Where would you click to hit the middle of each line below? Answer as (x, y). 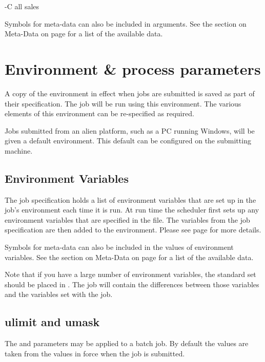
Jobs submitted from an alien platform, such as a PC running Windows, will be (130, 130)
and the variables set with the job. (59, 294)
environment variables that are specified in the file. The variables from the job (127, 219)
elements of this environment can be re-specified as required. (99, 113)
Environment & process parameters (133, 68)
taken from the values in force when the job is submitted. (95, 353)
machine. (19, 150)
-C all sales (22, 6)
